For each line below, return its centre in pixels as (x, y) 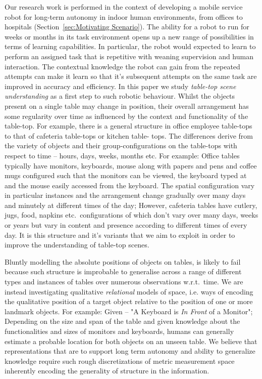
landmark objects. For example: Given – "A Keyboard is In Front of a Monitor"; (129, 311)
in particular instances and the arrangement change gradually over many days (125, 195)
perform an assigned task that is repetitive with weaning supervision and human (129, 56)
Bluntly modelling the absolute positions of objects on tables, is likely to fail (123, 261)
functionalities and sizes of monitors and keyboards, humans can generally (119, 331)
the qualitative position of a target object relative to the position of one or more (129, 301)
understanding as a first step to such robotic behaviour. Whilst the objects (120, 96)
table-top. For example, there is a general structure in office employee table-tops (128, 126)
